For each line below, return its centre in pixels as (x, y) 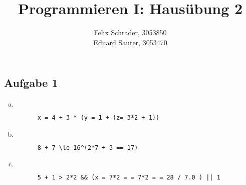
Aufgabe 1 (31, 83)
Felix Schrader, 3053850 (130, 32)
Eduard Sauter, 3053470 (130, 42)
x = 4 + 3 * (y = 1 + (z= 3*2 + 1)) (98, 118)
